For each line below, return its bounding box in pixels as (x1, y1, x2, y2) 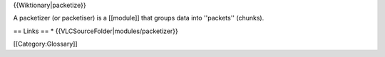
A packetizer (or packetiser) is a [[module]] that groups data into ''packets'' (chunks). (13, 14, 265, 23)
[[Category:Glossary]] (13, 39, 78, 49)
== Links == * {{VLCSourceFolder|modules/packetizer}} (13, 27, 178, 35)
